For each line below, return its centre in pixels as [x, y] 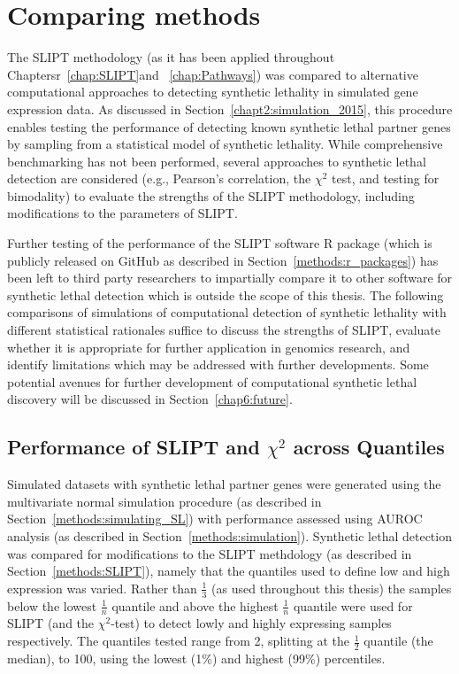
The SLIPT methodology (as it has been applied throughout [171, 57]
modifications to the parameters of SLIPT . [122, 213]
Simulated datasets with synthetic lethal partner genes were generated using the [224, 484]
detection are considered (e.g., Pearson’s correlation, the [159, 178]
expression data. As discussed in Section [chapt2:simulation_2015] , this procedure [230, 108]
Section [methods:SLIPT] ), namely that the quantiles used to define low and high [229, 571]
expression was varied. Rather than [102, 588]
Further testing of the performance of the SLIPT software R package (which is [220, 243]
